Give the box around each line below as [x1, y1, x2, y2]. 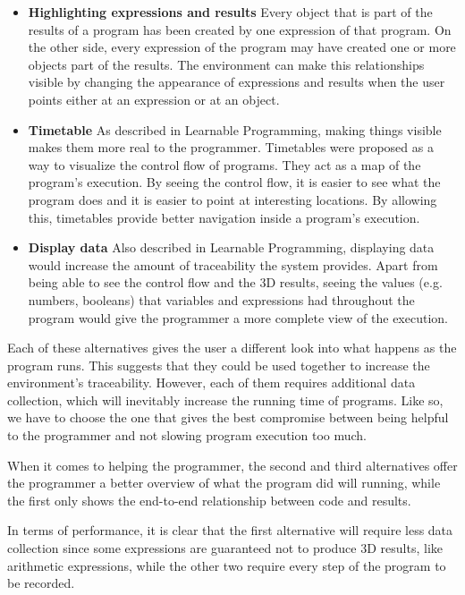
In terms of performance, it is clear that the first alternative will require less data [7, 521, 453, 540]
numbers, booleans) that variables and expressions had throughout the [28, 290, 415, 309]
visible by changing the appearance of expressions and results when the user [28, 72, 445, 91]
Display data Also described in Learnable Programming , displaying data [28, 238, 435, 257]
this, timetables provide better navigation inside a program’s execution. [28, 208, 420, 226]
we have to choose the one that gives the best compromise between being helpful [7, 408, 449, 427]
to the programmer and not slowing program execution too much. [7, 426, 367, 445]
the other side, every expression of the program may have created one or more [28, 38, 456, 56]
